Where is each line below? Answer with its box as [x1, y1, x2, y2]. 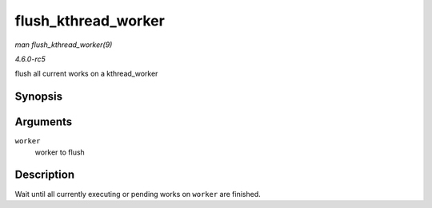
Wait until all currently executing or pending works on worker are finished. [14, 189, 261, 198]
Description [14, 168, 75, 182]
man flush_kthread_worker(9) [14, 40, 113, 49]
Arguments [14, 116, 73, 129]
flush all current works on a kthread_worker [14, 69, 158, 79]
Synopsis [14, 90, 63, 104]
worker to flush [34, 147, 86, 157]
